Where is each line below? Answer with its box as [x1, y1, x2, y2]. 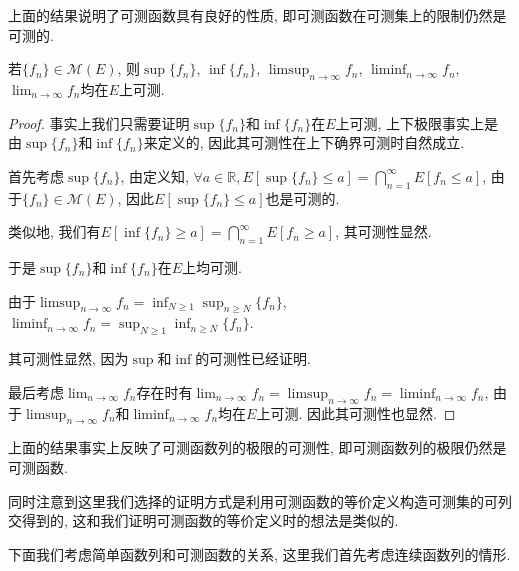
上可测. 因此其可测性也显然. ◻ [256, 402, 456, 423]
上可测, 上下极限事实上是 [335, 112, 499, 133]
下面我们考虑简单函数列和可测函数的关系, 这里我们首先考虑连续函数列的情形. [8, 543, 511, 564]
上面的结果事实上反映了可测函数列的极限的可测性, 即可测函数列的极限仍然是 [8, 437, 507, 458]
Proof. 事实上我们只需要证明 [8, 112, 190, 133]
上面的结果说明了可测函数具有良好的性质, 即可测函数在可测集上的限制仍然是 [8, 5, 507, 25]
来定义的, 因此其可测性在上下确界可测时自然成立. [143, 132, 465, 153]
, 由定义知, [120, 165, 189, 186]
